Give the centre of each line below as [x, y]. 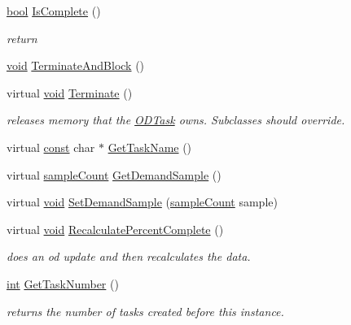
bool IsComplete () [54, 11]
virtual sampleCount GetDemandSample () [114, 174]
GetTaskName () [150, 147]
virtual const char [51, 147]
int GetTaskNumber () [63, 283]
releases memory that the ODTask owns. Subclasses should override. [176, 120]
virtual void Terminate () [70, 92]
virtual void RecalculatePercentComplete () [115, 229]
